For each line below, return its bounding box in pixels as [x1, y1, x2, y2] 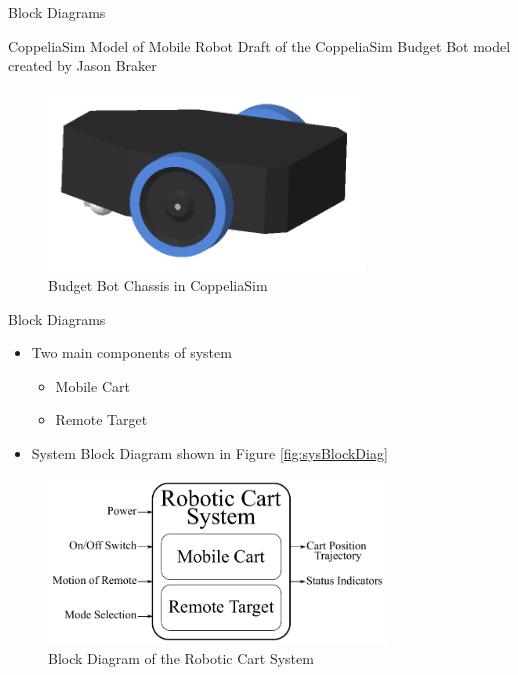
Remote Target [55, 409, 148, 430]
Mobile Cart [55, 375, 130, 396]
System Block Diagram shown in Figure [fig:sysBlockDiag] [31, 443, 388, 464]
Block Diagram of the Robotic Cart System [48, 648, 314, 669]
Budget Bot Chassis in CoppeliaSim [48, 275, 268, 296]
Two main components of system [31, 342, 232, 363]
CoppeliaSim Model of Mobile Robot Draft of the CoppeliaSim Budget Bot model [8, 35, 511, 56]
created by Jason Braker [8, 55, 157, 76]
